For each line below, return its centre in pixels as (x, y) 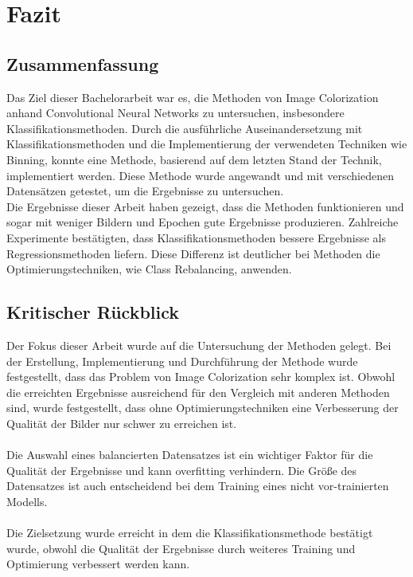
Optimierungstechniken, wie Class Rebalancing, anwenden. (149, 269)
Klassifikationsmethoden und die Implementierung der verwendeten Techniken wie (207, 144)
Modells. (27, 501)
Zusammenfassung (83, 63)
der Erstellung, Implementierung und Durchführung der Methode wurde (182, 361)
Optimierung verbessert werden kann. (98, 564)
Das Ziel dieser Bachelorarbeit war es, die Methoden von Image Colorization (193, 97)
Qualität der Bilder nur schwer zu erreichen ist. (122, 423)
